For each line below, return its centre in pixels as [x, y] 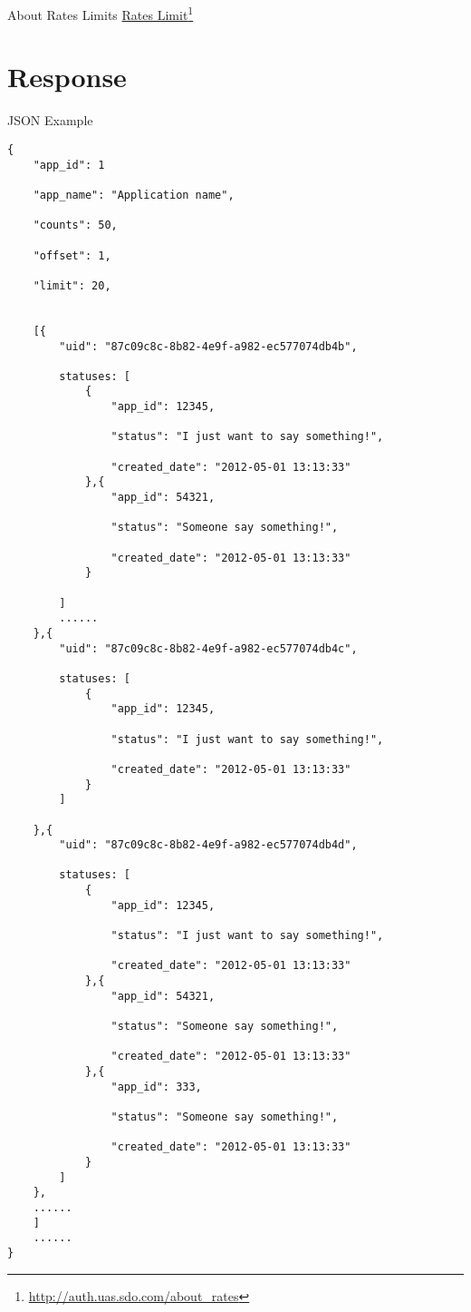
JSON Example [50, 120]
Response [67, 77]
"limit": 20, [72, 285]
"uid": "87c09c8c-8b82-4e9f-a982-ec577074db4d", [208, 845]
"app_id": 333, [156, 1087]
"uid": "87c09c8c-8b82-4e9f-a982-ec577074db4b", [208, 346]
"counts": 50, [75, 225]
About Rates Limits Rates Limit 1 [101, 13]
